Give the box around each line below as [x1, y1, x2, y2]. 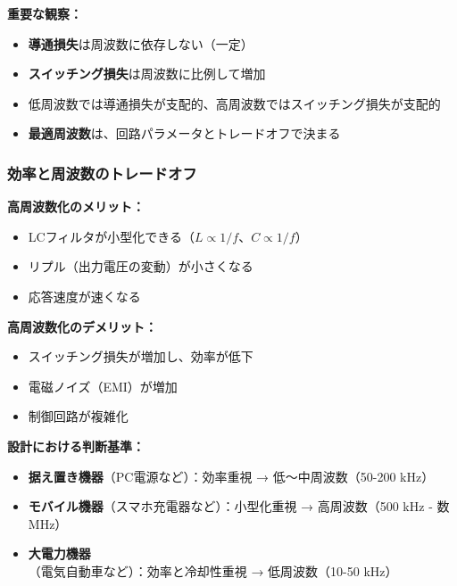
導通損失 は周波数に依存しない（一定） [28, 34, 253, 53]
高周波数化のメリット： [7, 197, 145, 216]
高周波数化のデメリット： [7, 317, 157, 335]
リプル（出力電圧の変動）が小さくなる [28, 257, 253, 276]
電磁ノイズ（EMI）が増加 [28, 376, 178, 395]
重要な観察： [7, 4, 82, 22]
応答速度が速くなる [28, 286, 141, 305]
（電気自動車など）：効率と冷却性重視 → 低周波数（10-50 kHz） [28, 561, 398, 580]
